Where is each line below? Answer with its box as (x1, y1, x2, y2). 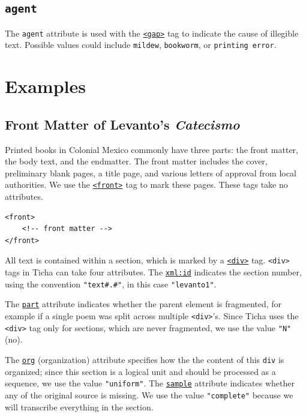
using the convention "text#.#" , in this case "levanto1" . (5, 277, 217, 290)
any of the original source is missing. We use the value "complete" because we (5, 388, 293, 401)
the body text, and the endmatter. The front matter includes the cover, (5, 155, 268, 167)
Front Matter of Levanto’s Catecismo (5, 115, 240, 133)
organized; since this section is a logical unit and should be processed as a (5, 365, 276, 377)
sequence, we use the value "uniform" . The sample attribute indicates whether (5, 377, 295, 389)
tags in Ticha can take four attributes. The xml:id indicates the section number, (5, 266, 302, 278)
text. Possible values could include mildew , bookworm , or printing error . (5, 38, 277, 51)
